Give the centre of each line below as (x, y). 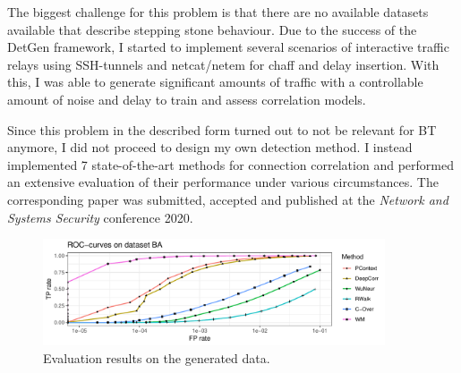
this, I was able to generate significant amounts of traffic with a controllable (215, 82)
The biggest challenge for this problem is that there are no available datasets (218, 12)
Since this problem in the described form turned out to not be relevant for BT (222, 129)
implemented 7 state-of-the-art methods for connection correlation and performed (230, 164)
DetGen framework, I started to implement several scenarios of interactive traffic (228, 47)
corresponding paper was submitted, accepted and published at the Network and (228, 199)
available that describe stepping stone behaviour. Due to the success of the (212, 29)
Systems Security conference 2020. (100, 217)
